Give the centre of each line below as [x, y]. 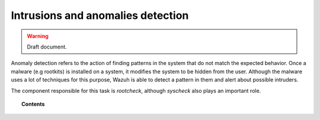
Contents [33, 104]
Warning [38, 36]
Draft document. [47, 47]
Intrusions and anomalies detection [100, 15]
